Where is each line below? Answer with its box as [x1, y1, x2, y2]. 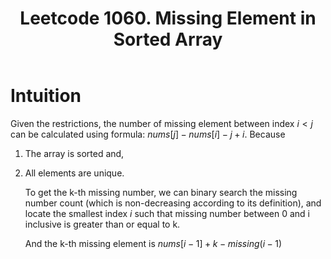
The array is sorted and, [24, 147, 125, 159]
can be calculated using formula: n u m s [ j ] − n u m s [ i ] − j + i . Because [10, 128, 286, 140]
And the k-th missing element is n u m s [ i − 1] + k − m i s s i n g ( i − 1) [24, 237, 283, 249]
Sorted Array [113, 28, 223, 51]
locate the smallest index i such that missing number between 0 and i [24, 207, 311, 219]
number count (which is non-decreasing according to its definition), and [24, 197, 322, 209]
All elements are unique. [24, 167, 125, 179]
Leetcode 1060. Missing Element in [19, 7, 317, 30]
